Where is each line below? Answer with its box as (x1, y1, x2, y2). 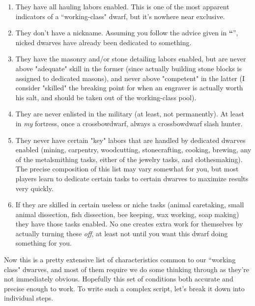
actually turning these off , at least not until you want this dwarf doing (15, 228, 228, 238)
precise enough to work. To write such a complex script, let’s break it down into (4, 283, 245, 293)
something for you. (15, 238, 72, 248)
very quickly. (15, 183, 54, 193)
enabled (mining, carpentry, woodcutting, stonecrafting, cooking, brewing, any (15, 144, 252, 155)
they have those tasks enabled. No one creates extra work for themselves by (15, 219, 243, 229)
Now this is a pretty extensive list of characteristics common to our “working (4, 254, 236, 265)
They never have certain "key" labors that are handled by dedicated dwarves (15, 135, 246, 145)
